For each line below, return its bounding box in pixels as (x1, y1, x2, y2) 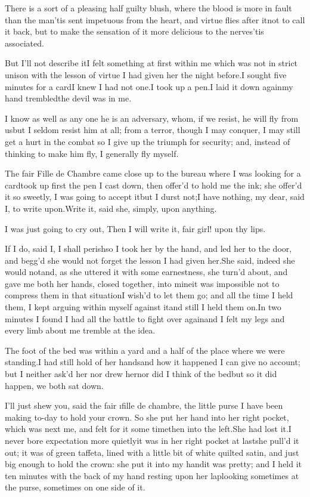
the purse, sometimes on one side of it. (5, 481, 145, 493)
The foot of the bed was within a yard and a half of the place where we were (5, 344, 285, 356)
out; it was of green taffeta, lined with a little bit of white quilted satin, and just (5, 446, 299, 458)
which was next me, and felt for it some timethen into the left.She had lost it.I (5, 422, 292, 435)
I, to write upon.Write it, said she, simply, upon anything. (5, 202, 217, 214)
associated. (5, 36, 44, 49)
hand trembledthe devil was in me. (5, 92, 132, 104)
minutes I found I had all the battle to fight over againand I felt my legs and (5, 312, 285, 325)
